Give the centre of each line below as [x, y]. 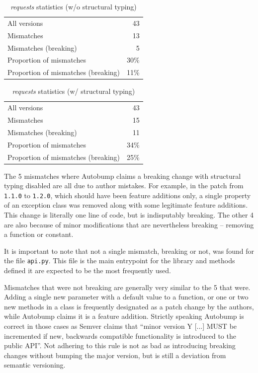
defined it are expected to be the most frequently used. [87, 270]
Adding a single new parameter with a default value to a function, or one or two [126, 297]
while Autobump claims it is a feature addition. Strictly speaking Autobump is [124, 316]
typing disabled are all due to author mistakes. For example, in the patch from [124, 186]
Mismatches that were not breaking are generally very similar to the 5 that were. [127, 287]
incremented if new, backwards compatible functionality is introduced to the [120, 336]
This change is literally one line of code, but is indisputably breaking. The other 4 [129, 215]
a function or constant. [39, 234]
